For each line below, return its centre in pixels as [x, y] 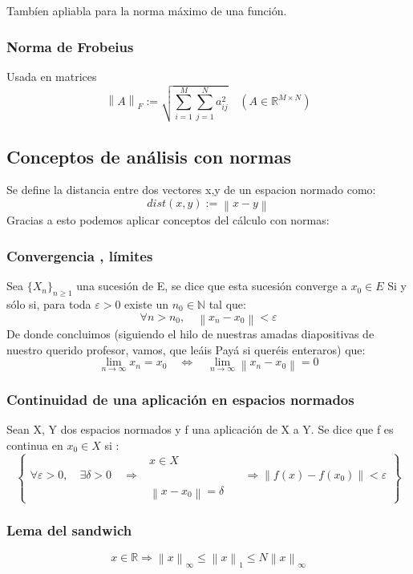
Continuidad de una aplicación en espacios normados [180, 399]
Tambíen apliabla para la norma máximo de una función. [147, 10]
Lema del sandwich [69, 530]
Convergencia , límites [80, 255]
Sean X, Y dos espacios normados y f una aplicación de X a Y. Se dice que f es [200, 429]
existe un [147, 303]
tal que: [227, 303]
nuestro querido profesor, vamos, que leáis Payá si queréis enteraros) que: [186, 349]
